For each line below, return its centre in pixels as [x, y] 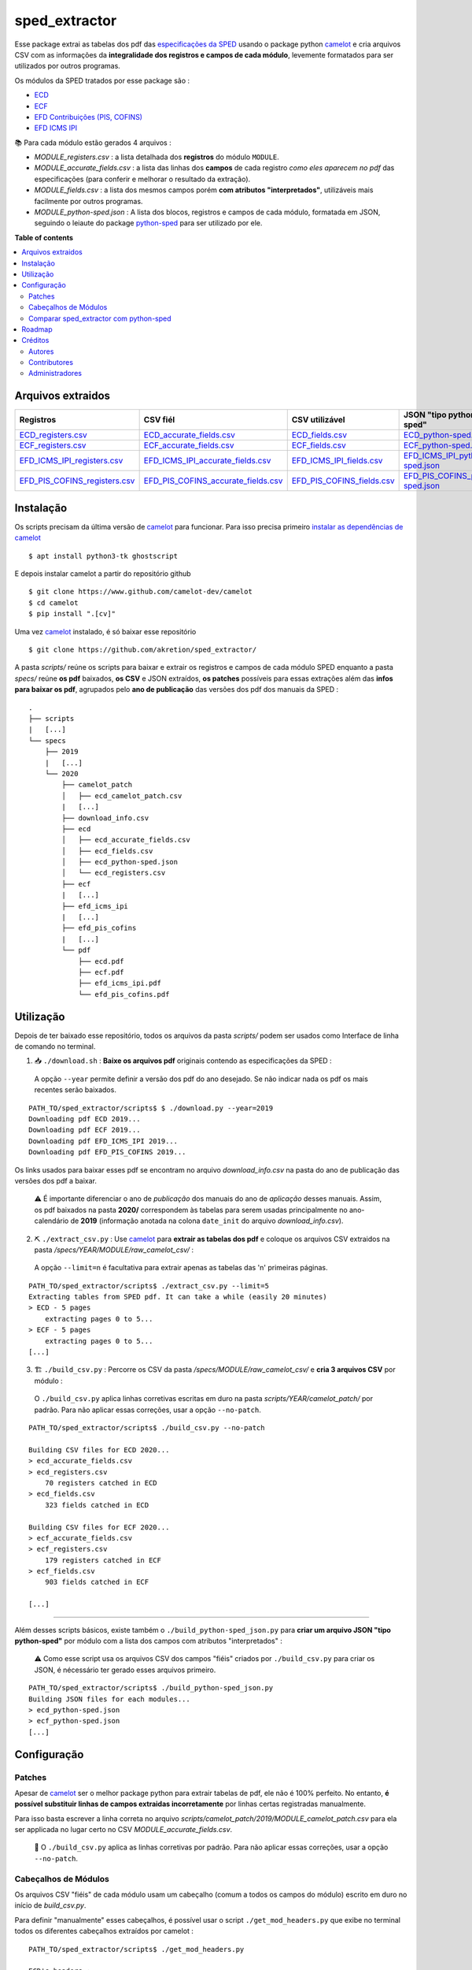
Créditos [35, 340]
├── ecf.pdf [101, 972]
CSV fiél [159, 420]
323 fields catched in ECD [97, 1505]
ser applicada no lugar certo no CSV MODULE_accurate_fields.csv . [124, 1830]
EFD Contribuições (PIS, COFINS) [88, 117]
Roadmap [37, 329]
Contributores [51, 362]
